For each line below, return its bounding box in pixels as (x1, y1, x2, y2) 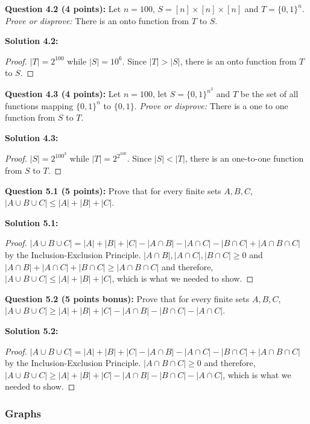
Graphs (5, 405, 42, 420)
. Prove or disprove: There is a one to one (134, 99, 288, 112)
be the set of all (240, 87, 299, 100)
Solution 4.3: (5, 131, 59, 144)
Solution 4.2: (5, 34, 59, 47)
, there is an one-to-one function (185, 152, 304, 165)
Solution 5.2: (5, 324, 59, 337)
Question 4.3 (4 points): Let (5, 87, 121, 100)
